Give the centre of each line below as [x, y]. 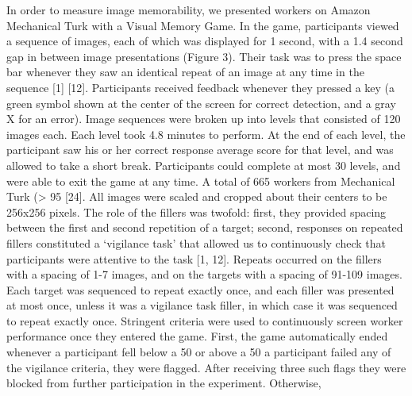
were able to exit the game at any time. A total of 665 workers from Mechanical [201, 181]
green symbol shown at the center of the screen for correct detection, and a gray [201, 103]
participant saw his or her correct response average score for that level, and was [200, 150]
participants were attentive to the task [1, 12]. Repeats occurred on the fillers [194, 258]
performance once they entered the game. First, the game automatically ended [197, 336]
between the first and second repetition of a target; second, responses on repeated [205, 227]
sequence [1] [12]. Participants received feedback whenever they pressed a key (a [201, 87]
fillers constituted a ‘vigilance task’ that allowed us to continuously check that [196, 242]
